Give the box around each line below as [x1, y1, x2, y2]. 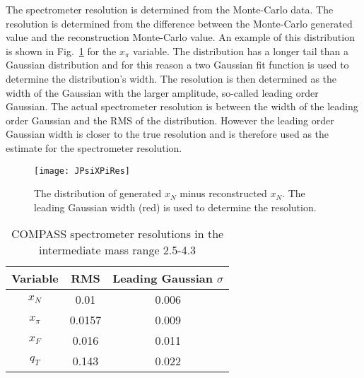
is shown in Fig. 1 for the [6, 43, 117, 58]
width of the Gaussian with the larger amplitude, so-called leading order [6, 85, 319, 100]
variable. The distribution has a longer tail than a [133, 43, 348, 58]
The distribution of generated [34, 186, 162, 201]
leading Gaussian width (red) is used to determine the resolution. [34, 199, 317, 214]
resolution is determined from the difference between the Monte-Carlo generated [6, 16, 353, 30]
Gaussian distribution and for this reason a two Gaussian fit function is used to [6, 57, 349, 72]
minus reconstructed [180, 186, 267, 201]
